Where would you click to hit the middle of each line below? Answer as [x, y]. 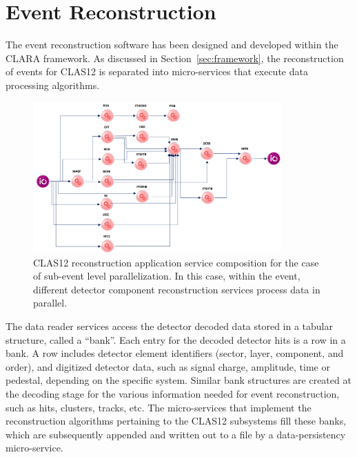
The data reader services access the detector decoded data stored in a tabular [170, 326]
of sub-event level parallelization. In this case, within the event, [167, 276]
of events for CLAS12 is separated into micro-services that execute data [157, 71]
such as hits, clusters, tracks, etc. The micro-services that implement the [159, 407]
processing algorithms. [53, 85]
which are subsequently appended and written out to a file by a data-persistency [176, 434]
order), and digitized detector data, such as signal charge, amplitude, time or [168, 366]
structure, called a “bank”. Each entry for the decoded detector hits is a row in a [176, 339]
